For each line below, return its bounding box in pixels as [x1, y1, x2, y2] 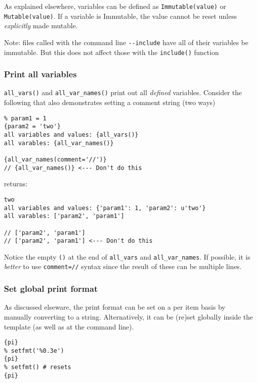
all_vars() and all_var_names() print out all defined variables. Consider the [4, 87, 242, 98]
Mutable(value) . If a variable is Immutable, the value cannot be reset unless [4, 10, 237, 21]
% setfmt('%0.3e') [4, 347, 64, 354]
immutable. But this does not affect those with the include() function [4, 47, 219, 57]
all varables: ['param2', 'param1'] [4, 213, 125, 220]
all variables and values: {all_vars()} [4, 131, 139, 138]
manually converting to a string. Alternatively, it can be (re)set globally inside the [4, 311, 253, 322]
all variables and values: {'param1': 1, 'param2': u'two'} [4, 204, 206, 212]
